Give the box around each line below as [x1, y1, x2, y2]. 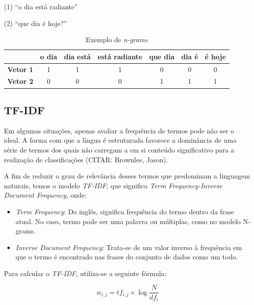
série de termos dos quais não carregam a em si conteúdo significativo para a [4, 144, 234, 154]
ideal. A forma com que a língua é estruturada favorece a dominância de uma [4, 135, 237, 145]
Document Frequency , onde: [4, 190, 87, 200]
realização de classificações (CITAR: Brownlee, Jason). [4, 154, 168, 164]
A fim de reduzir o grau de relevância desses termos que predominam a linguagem [4, 171, 250, 181]
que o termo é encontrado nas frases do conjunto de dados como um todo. [15, 252, 238, 262]
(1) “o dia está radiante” [4, 1, 78, 11]
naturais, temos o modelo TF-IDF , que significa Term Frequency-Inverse [4, 180, 223, 190]
